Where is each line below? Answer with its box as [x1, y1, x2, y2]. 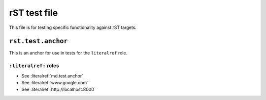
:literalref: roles [9, 62, 59, 69]
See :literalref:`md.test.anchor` [21, 73, 84, 78]
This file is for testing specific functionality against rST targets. [9, 25, 136, 30]
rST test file [9, 7, 58, 18]
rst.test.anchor [9, 37, 68, 45]
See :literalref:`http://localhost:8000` [21, 86, 96, 93]
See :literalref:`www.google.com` [21, 79, 89, 85]
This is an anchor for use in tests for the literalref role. [9, 50, 128, 56]
